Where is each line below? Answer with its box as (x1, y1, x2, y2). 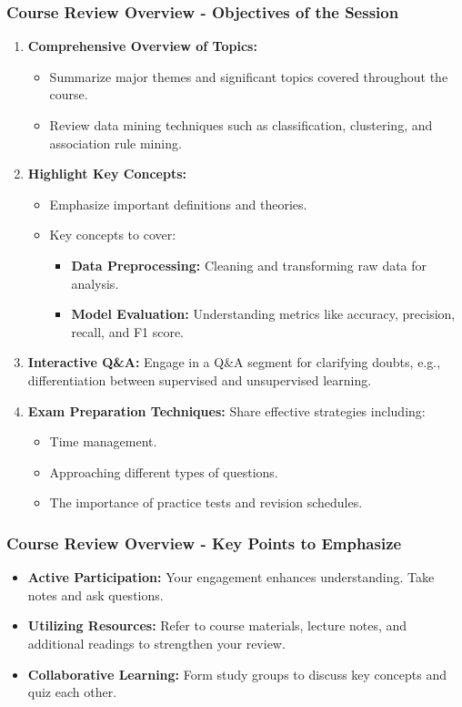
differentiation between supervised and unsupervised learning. (27, 370, 372, 389)
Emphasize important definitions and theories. (49, 194, 307, 213)
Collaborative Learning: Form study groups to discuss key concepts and (27, 664, 447, 683)
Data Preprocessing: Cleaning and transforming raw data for (71, 255, 427, 274)
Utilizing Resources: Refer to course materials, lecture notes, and (27, 616, 407, 635)
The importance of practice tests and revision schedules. (49, 493, 363, 512)
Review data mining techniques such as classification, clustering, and (49, 116, 433, 134)
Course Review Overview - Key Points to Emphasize (6, 531, 402, 554)
